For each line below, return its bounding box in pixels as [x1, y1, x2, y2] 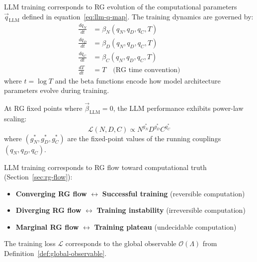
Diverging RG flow [15, 205, 82, 215]
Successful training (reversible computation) [102, 188, 245, 198]
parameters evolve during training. [4, 85, 109, 95]
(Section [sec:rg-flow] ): [4, 172, 73, 182]
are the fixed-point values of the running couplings [67, 133, 221, 143]
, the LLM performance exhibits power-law [113, 103, 244, 113]
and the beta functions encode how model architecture [55, 75, 221, 86]
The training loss [4, 238, 56, 249]
